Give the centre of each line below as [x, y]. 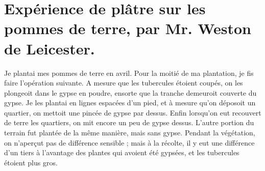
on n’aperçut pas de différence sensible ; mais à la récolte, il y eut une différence [129, 142]
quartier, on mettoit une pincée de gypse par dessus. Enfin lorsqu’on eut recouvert [133, 112]
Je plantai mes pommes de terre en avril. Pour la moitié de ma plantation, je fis [129, 73]
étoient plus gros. [31, 162]
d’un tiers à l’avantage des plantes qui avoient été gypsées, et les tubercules [122, 152]
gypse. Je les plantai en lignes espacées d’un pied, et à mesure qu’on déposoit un [130, 103]
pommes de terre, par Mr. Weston [128, 28]
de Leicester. [50, 48]
